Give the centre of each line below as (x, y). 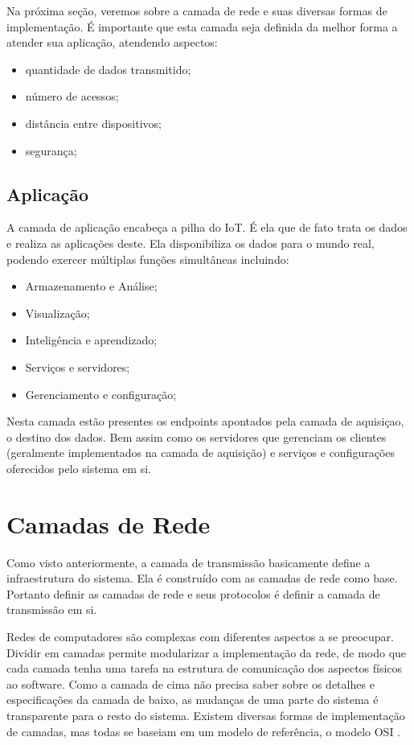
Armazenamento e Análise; (91, 286)
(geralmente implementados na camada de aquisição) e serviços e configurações (201, 453)
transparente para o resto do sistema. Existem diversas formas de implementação (206, 715)
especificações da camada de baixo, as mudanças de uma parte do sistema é (193, 700)
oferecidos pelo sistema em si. (79, 468)
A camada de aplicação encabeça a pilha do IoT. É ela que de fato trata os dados (207, 227)
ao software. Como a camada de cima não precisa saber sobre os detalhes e (191, 683)
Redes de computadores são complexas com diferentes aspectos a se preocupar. (200, 636)
